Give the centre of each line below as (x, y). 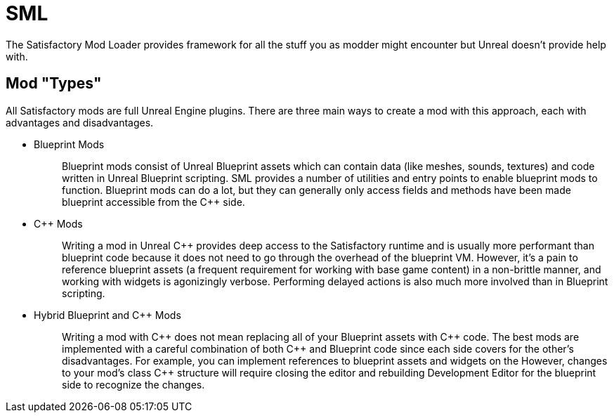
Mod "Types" (54, 84)
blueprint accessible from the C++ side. (153, 202)
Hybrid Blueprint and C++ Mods (107, 315)
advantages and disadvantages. (80, 122)
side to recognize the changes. (133, 384)
